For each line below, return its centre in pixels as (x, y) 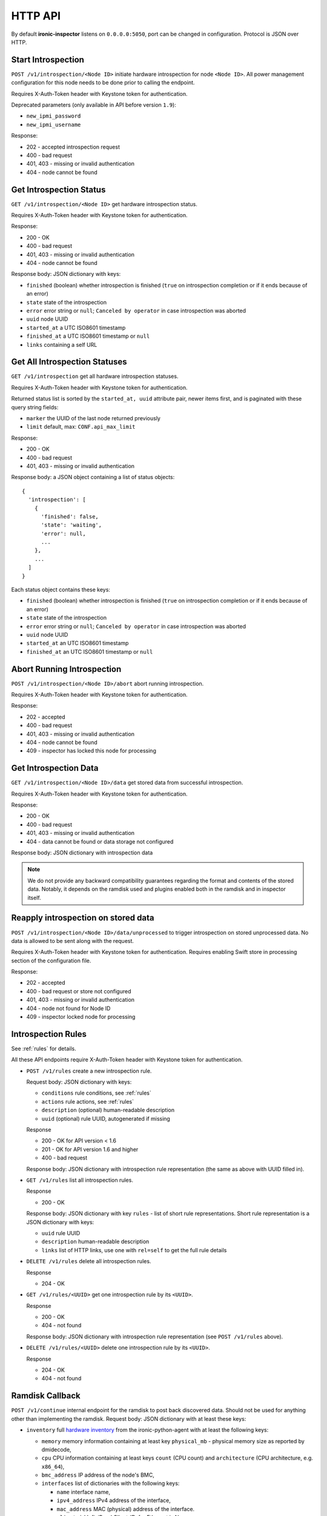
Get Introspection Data (55, 768)
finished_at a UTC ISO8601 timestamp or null (88, 336)
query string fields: (35, 407)
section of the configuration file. (51, 961)
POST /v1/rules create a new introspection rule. (89, 1071)
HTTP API (36, 16)
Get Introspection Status (58, 190)
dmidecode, (57, 1449)
